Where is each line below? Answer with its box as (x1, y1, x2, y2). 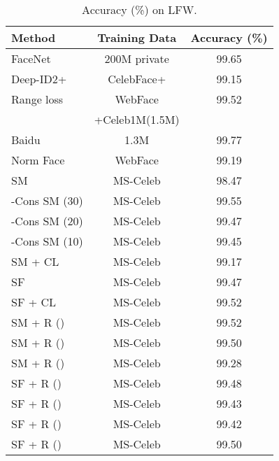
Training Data (97, 29, 177, 45)
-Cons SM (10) (11, 233, 83, 249)
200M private (104, 50, 169, 66)
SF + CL (11, 294, 57, 310)
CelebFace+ (108, 71, 166, 87)
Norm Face (11, 152, 65, 168)
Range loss (11, 91, 64, 107)
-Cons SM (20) (11, 213, 83, 229)
